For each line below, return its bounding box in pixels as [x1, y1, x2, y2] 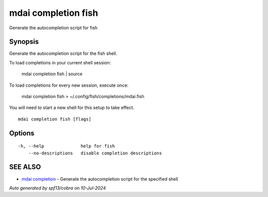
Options [9, 129, 35, 137]
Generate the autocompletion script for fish [9, 25, 98, 31]
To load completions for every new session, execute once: [9, 82, 129, 88]
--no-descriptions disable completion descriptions [28, 150, 162, 156]
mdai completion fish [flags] [18, 116, 92, 122]
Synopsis [9, 38, 39, 46]
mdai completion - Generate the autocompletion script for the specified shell [21, 176, 178, 182]
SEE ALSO [9, 163, 41, 171]
